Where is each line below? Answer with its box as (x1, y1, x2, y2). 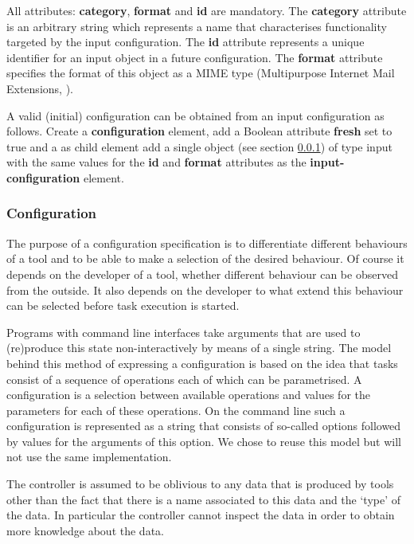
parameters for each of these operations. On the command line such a (6, 401, 346, 418)
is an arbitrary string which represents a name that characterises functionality (6, 18, 387, 34)
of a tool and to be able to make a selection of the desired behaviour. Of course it (6, 250, 404, 267)
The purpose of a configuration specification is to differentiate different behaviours (6, 234, 408, 251)
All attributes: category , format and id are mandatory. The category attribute (6, 2, 407, 18)
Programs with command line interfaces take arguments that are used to (6, 323, 361, 340)
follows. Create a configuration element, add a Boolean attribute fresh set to (6, 123, 393, 139)
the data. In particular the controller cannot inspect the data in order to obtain (6, 507, 395, 523)
